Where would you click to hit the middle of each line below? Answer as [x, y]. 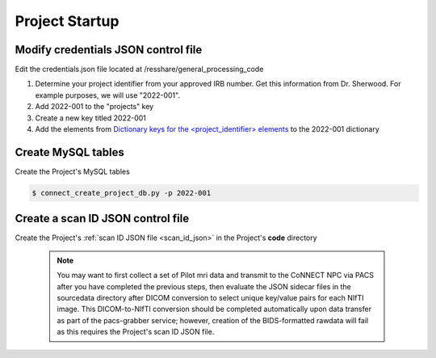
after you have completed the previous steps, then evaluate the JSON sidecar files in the [204, 286]
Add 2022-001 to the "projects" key [94, 107]
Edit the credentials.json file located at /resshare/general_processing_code [139, 69]
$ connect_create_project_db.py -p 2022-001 [122, 193]
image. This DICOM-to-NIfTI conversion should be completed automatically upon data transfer [214, 309]
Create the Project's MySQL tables [73, 171]
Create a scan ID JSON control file [102, 219]
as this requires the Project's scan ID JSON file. [136, 332]
